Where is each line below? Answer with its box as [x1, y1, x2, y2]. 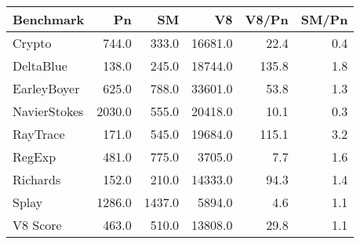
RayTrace [13, 125, 65, 143]
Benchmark [13, 10, 85, 28]
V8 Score [13, 216, 62, 234]
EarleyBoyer [13, 79, 80, 97]
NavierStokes [13, 102, 84, 120]
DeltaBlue [13, 56, 67, 75]
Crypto [13, 34, 52, 52]
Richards [13, 170, 61, 188]
